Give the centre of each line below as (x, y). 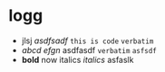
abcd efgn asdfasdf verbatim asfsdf (89, 49)
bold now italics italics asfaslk (78, 59)
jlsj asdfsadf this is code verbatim (87, 40)
